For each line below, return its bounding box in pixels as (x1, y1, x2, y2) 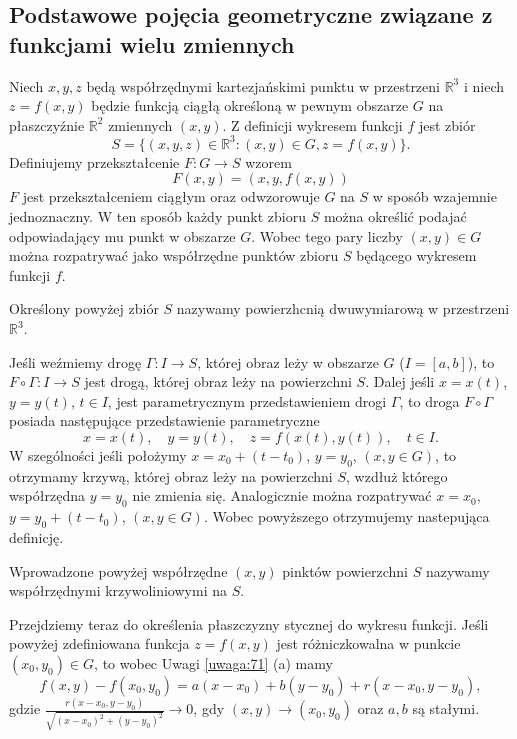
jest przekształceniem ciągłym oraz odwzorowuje (22, 186, 320, 207)
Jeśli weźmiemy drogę (9, 351, 142, 372)
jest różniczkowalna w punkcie (276, 633, 461, 654)
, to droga (399, 390, 460, 411)
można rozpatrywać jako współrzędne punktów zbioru (9, 245, 339, 266)
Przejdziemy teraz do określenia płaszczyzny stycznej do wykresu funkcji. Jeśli (9, 613, 489, 634)
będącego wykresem (356, 245, 477, 266)
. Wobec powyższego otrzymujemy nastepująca (203, 506, 490, 527)
